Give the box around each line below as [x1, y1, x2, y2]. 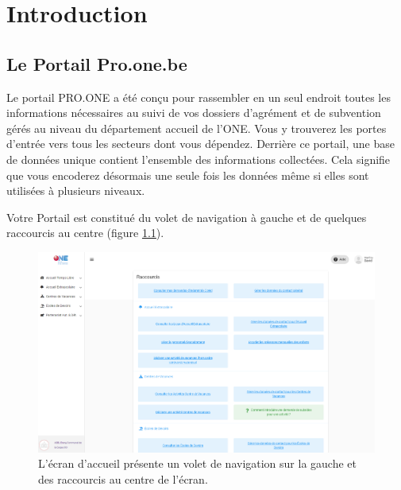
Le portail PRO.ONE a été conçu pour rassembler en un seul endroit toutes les [6, 88, 391, 105]
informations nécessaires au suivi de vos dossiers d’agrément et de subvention [6, 104, 381, 121]
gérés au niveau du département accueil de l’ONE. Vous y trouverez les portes [6, 119, 387, 136]
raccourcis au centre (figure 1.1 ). [6, 224, 164, 241]
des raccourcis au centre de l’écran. [38, 470, 208, 487]
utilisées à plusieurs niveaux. [6, 182, 145, 199]
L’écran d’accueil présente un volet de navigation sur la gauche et [38, 455, 357, 472]
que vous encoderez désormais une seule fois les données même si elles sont [6, 166, 369, 183]
